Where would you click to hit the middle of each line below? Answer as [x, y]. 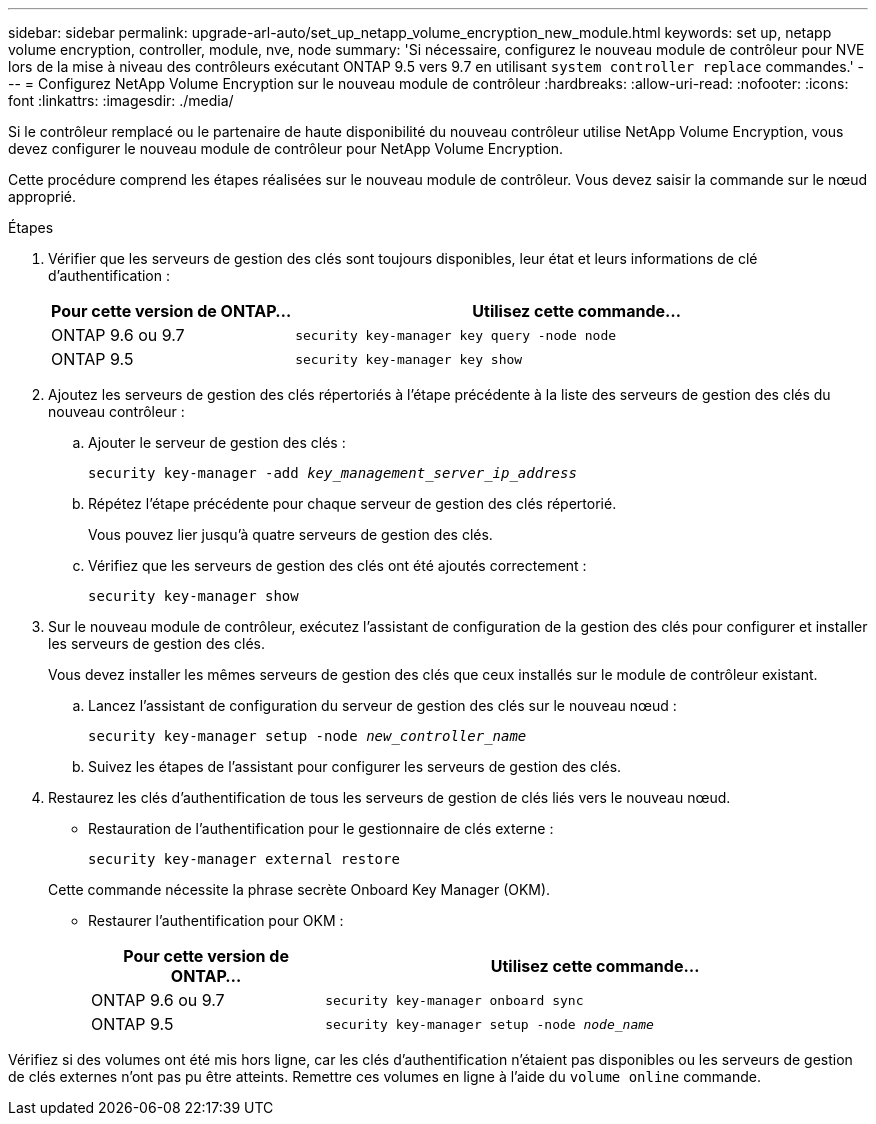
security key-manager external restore [244, 859]
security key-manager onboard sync [454, 1000]
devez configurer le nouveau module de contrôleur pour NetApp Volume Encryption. [286, 148]
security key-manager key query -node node [456, 335]
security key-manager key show [409, 359]
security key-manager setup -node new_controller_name [307, 736]
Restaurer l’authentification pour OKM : [216, 920]
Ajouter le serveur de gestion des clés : [217, 442]
